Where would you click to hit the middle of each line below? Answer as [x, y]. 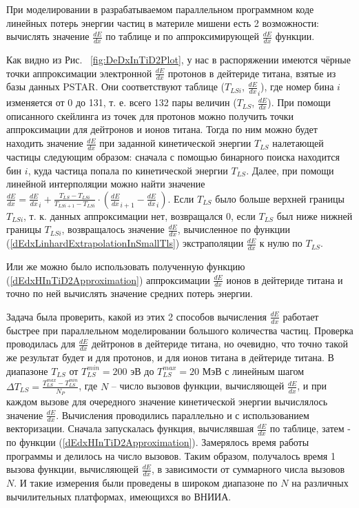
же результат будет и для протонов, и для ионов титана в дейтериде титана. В [170, 357]
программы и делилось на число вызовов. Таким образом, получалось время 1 [171, 455]
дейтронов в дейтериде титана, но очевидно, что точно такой [219, 344]
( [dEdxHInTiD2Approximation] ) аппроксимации [108, 280]
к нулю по [281, 243]
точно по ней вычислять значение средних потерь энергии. [130, 293]
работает [301, 316]
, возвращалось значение [113, 229]
